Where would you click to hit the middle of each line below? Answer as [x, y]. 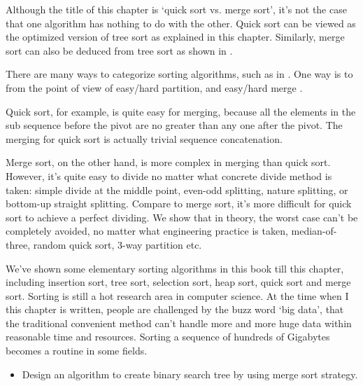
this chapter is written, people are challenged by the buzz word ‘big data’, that [175, 309]
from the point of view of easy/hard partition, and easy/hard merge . [154, 87]
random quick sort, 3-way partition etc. [118, 244]
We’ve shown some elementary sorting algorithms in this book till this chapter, [175, 268]
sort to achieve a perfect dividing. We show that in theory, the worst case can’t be [182, 217]
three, [18, 244]
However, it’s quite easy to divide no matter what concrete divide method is [169, 175]
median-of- [314, 231]
